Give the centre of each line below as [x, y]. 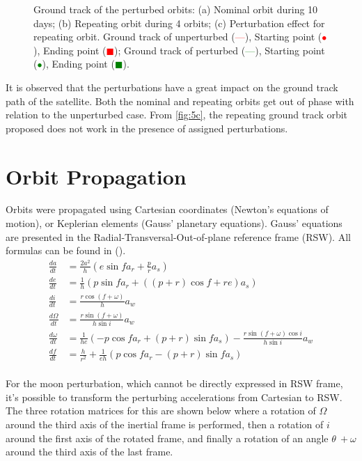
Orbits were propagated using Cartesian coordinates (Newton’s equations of [167, 209]
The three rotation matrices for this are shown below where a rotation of [161, 411]
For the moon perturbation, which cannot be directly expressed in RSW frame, [174, 383]
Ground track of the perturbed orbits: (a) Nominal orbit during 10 [176, 9]
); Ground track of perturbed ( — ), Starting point [220, 50]
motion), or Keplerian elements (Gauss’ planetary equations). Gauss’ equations [174, 223]
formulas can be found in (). [66, 250]
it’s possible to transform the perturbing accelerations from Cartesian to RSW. [174, 397]
